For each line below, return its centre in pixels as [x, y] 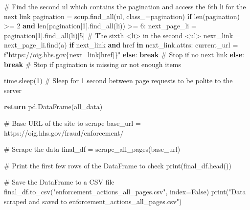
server [13, 90]
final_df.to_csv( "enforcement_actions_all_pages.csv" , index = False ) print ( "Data [125, 191]
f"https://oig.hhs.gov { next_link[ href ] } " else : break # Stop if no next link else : [124, 54]
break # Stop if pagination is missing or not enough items [93, 64]
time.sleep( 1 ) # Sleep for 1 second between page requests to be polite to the [118, 81]
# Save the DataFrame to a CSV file [59, 182]
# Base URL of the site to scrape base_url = [72, 123]
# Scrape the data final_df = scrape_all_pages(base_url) [92, 149]
